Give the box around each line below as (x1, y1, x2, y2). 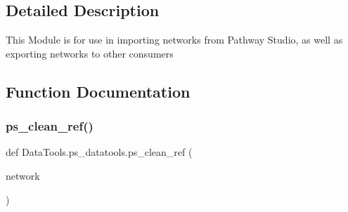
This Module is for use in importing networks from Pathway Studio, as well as (6, 32, 343, 47)
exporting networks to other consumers (6, 46, 174, 60)
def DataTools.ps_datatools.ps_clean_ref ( (6, 145, 193, 159)
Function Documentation (6, 80, 191, 102)
